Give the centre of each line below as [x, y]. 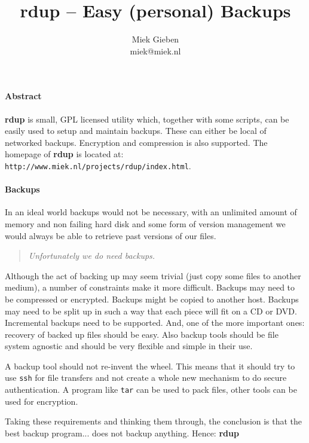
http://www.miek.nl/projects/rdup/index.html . [98, 165]
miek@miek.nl [155, 51]
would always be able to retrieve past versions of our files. [111, 235]
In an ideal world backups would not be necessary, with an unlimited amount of [151, 212]
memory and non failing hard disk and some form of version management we [145, 223]
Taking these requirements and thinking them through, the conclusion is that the [154, 421]
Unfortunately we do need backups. [92, 256]
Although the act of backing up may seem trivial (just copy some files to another [153, 275]
